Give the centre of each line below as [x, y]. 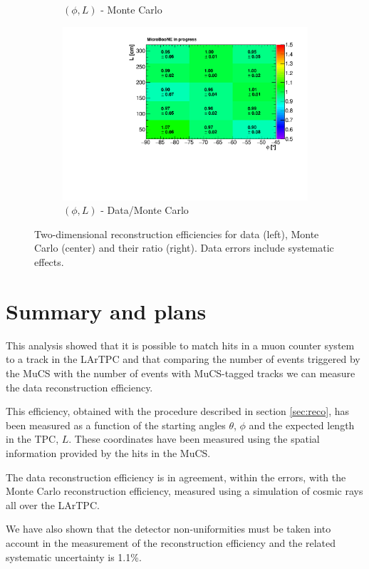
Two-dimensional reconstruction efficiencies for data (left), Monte [177, 234]
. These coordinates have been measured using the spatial [194, 439]
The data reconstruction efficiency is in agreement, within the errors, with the [176, 477]
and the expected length [302, 425]
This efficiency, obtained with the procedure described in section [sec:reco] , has [177, 411]
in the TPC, [32, 439]
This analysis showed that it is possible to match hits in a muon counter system [180, 345]
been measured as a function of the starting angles [116, 425]
